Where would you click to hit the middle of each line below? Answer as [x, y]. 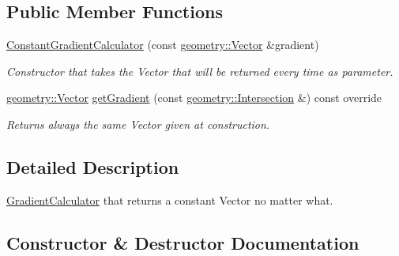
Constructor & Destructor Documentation [183, 242]
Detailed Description [93, 166]
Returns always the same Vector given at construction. [138, 124]
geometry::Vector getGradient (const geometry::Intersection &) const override [194, 98]
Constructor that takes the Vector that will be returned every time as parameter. [200, 71]
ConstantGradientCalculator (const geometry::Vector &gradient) [163, 45]
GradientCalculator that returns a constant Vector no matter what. [170, 200]
